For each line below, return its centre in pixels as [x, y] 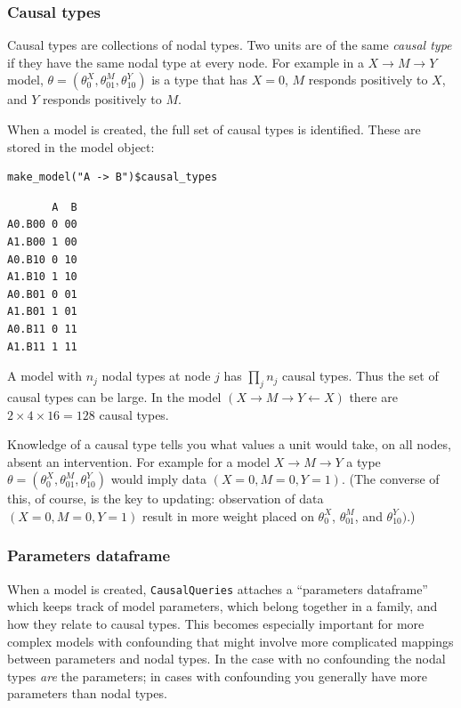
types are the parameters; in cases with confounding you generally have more [217, 676]
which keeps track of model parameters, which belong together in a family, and [222, 606]
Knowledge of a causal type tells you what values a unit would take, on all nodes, [229, 444]
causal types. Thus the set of [360, 376]
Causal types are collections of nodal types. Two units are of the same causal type [230, 45]
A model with [44, 376]
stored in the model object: [81, 146]
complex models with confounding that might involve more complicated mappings [230, 641]
